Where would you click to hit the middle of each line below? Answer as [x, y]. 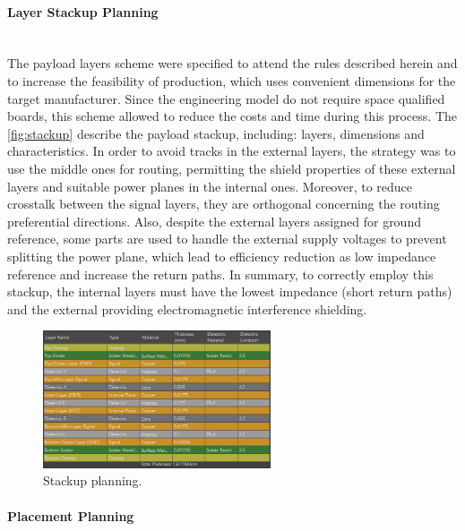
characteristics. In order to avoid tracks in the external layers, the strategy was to [232, 151]
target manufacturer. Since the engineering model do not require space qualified [226, 98]
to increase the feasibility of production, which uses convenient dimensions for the [232, 80]
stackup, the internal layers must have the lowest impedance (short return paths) [230, 291]
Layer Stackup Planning [83, 11]
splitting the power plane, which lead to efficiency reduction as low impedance [222, 256]
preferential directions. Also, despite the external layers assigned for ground [214, 221]
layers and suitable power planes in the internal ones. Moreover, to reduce [210, 186]
